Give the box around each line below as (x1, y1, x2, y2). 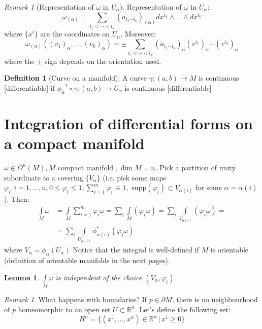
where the (4, 55, 35, 66)
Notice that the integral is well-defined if (73, 244, 199, 255)
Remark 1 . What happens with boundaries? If (4, 294, 147, 305)
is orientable (210, 244, 249, 255)
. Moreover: (120, 28, 156, 39)
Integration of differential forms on (4, 113, 253, 133)
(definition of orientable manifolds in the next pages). (4, 255, 170, 266)
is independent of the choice (55, 272, 142, 282)
